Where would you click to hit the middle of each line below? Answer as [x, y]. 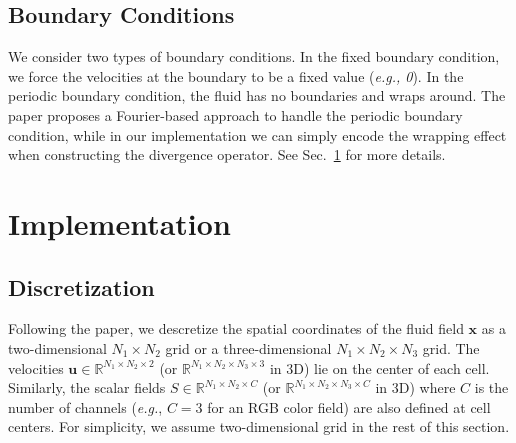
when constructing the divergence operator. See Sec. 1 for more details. [227, 154]
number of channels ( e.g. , [85, 406]
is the [491, 387]
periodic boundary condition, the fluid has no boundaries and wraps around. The [257, 95]
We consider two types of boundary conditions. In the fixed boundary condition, [254, 56]
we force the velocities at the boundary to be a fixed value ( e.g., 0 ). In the [236, 75]
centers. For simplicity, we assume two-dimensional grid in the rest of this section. [259, 426]
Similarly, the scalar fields [87, 387]
